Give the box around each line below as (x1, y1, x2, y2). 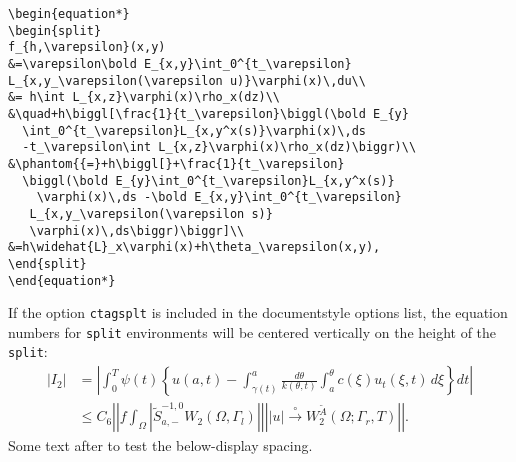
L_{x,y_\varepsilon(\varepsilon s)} (29, 206, 273, 221)
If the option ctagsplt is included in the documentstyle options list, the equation (8, 302, 508, 323)
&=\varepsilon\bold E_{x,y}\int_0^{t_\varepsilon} (8, 56, 352, 71)
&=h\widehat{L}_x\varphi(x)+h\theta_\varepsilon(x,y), (8, 240, 381, 255)
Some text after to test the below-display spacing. (8, 435, 313, 456)
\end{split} (8, 256, 87, 271)
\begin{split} (8, 23, 102, 38)
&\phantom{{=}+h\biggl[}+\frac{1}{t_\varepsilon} (8, 156, 345, 171)
